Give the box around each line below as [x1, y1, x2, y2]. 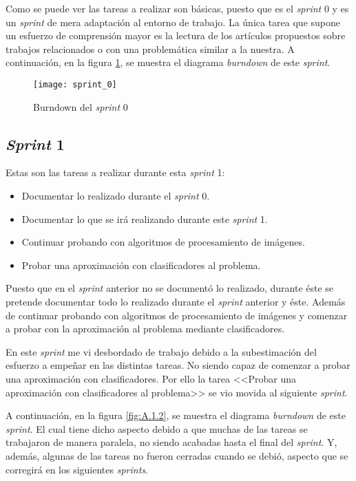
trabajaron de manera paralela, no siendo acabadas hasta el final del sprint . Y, [6, 435, 337, 449]
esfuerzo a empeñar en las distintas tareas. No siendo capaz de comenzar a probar [6, 358, 350, 372]
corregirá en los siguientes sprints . [6, 462, 148, 476]
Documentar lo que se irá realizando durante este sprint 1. [21, 211, 268, 226]
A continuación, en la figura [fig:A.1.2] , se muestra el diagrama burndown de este [6, 408, 346, 423]
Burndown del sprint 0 [33, 99, 128, 114]
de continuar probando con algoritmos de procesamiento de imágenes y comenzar [6, 308, 348, 322]
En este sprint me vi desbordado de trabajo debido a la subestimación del [6, 344, 317, 359]
